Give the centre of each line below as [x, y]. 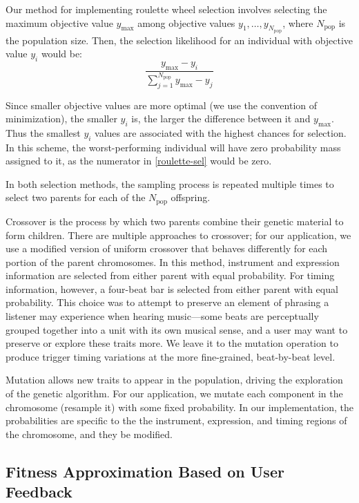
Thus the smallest [43, 132]
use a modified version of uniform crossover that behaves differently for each [167, 248]
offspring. [191, 197]
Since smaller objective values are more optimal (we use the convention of [162, 105]
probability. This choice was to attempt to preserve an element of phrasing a [167, 302]
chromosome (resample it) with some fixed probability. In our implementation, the [179, 407]
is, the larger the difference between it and [221, 118]
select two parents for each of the [76, 197]
